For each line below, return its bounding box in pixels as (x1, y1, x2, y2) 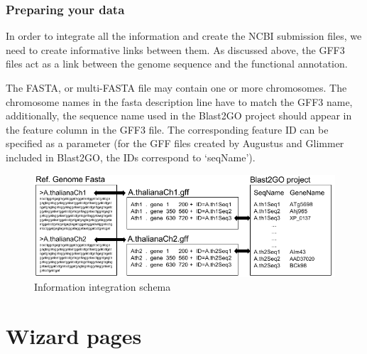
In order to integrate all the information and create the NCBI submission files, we (6, 28, 362, 43)
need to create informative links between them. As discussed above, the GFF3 (6, 42, 345, 57)
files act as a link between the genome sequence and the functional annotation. (6, 56, 348, 71)
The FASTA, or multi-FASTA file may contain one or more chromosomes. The (6, 80, 347, 95)
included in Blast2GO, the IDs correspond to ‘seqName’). (6, 149, 256, 164)
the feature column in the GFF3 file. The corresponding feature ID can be (6, 122, 329, 136)
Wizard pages (6, 321, 142, 350)
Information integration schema (34, 279, 171, 294)
